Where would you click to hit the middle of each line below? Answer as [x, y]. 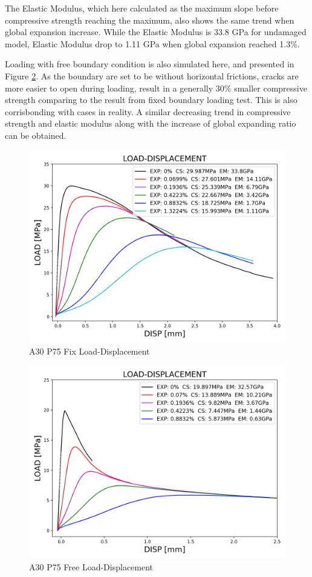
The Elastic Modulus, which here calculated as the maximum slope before [142, 8]
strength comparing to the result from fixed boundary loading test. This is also [151, 100]
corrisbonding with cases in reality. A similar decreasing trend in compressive [148, 111]
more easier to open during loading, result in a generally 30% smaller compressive [156, 88]
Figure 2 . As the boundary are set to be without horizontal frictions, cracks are [152, 75]
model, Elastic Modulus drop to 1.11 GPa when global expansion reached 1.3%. [152, 43]
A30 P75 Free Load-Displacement [91, 567]
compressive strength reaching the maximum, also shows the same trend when [150, 20]
